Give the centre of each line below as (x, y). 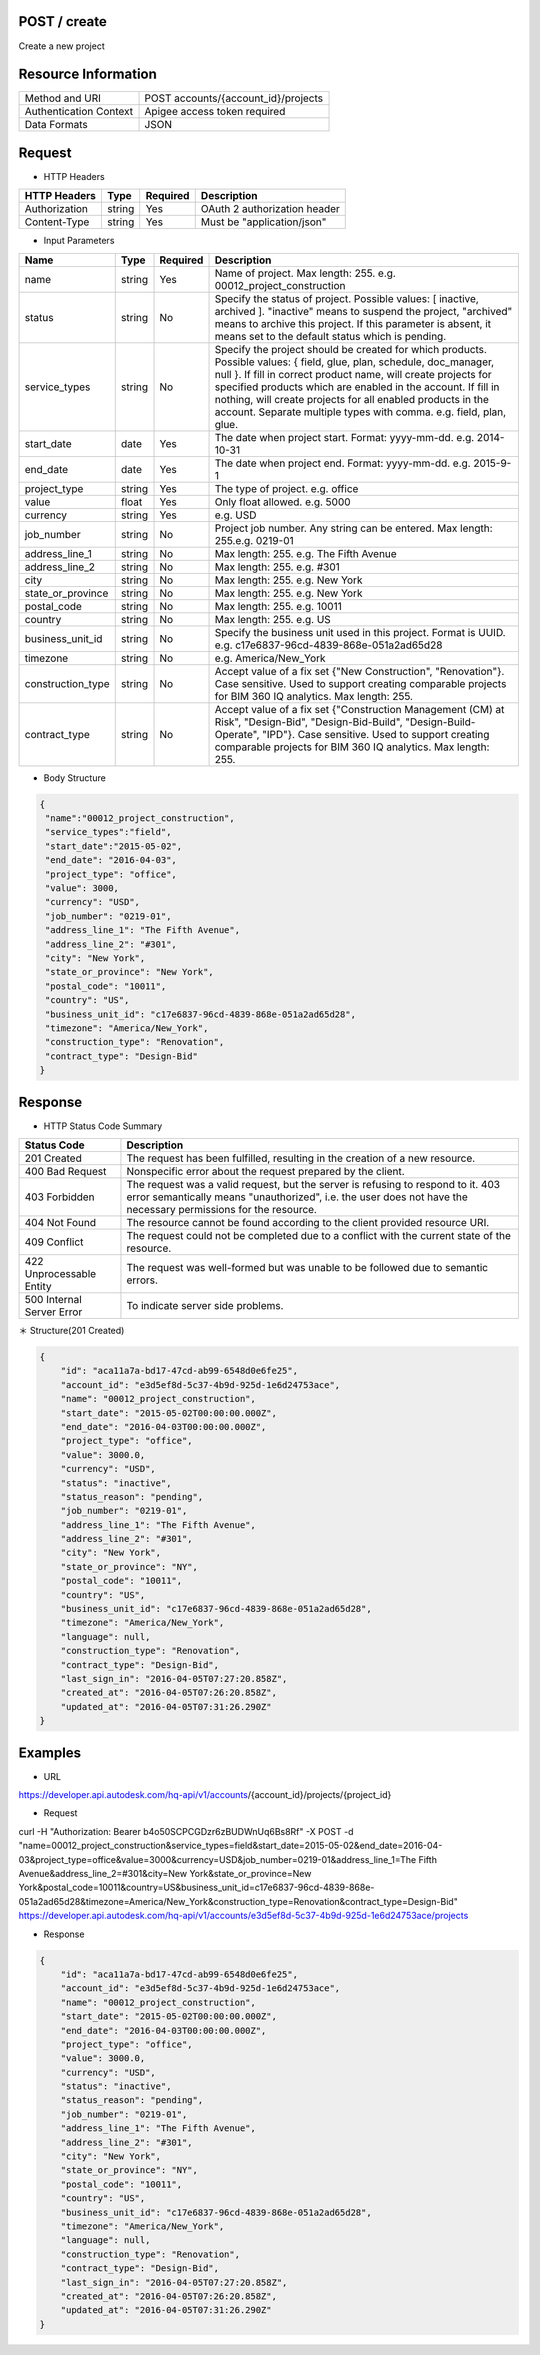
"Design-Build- (440, 722)
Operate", (237, 734)
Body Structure (75, 777)
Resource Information (87, 74)
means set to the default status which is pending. (330, 336)
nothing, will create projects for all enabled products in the (352, 399)
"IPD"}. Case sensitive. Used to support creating (375, 734)
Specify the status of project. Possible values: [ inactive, (346, 298)
